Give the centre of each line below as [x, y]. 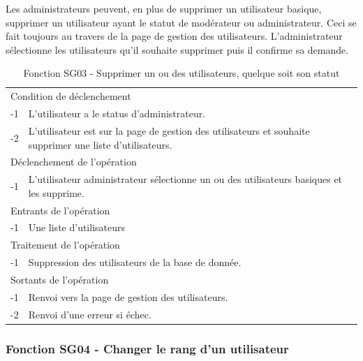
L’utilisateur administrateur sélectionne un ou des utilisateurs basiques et [185, 179]
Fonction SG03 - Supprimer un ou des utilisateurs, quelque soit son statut [181, 73]
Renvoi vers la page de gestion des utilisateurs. [128, 296]
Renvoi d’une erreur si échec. [90, 314]
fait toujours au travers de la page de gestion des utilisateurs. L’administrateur [174, 36]
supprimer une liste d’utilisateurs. [100, 144]
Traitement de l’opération [65, 245]
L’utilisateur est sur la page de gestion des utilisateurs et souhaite [169, 130]
